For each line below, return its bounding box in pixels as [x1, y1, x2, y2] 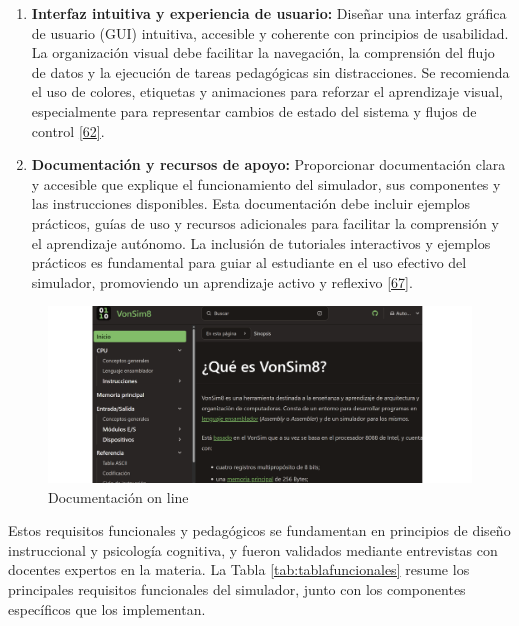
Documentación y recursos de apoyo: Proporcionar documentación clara [31, 154, 506, 175]
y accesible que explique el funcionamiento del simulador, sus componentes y [31, 173, 501, 194]
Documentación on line [48, 486, 189, 507]
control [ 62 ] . [31, 120, 105, 141]
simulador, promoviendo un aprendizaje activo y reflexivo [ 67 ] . [31, 271, 413, 292]
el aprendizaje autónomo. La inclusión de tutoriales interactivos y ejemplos [31, 232, 491, 253]
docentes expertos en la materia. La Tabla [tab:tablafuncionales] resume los [8, 559, 470, 580]
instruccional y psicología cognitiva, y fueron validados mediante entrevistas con [8, 539, 498, 560]
